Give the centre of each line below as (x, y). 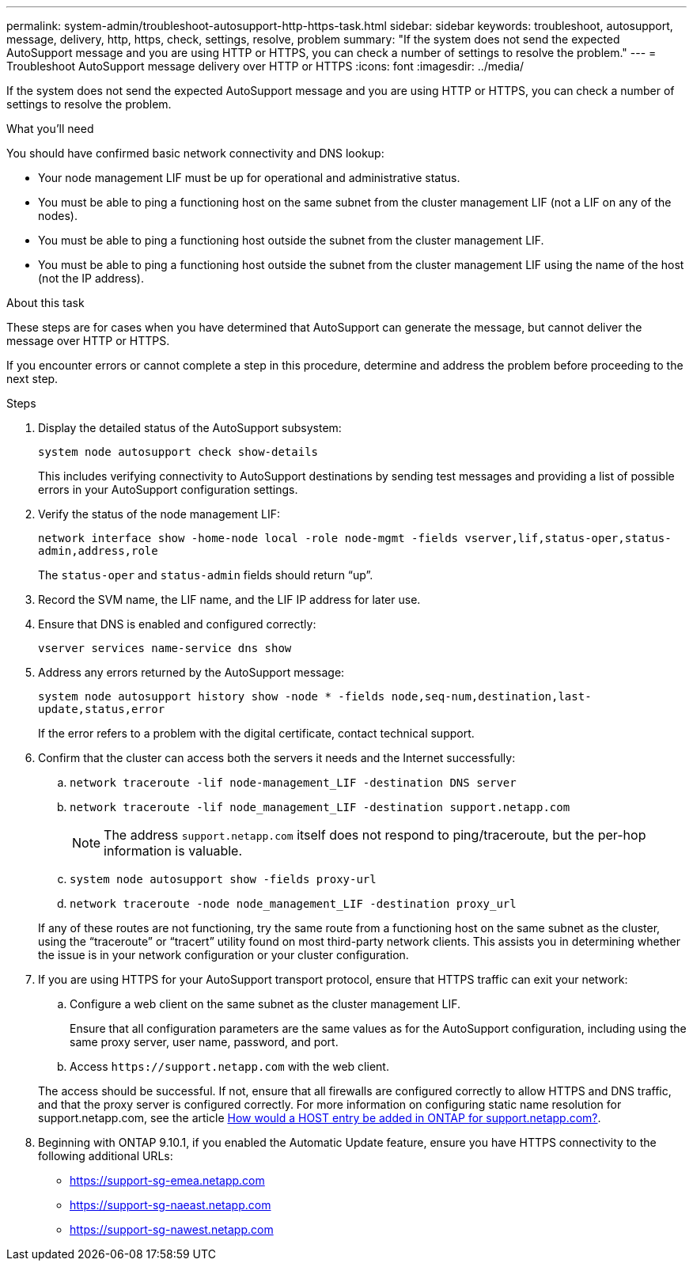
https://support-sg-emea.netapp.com (167, 1180)
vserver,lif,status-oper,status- (568, 538)
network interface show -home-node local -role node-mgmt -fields (248, 538)
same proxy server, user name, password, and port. (204, 1042)
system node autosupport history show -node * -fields (212, 696)
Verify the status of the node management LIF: (159, 514)
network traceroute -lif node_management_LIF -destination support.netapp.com (320, 807)
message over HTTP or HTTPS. (88, 341)
